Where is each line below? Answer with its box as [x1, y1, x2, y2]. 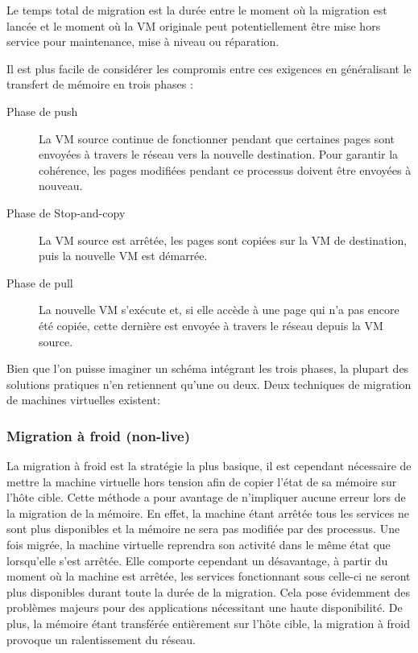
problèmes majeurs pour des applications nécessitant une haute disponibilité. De [6, 599, 403, 616]
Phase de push [6, 102, 78, 119]
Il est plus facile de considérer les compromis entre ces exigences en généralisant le [6, 60, 412, 76]
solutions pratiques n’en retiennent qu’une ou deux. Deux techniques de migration [6, 375, 412, 392]
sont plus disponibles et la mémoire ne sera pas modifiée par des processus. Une [6, 520, 400, 537]
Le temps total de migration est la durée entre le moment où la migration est [6, 2, 387, 18]
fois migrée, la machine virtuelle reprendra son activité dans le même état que [6, 536, 391, 553]
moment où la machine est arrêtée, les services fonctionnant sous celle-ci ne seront [6, 568, 411, 585]
